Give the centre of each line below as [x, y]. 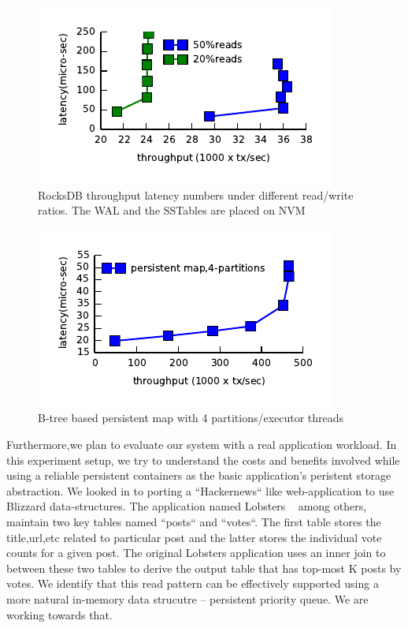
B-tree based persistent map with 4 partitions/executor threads [191, 418]
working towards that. [59, 614]
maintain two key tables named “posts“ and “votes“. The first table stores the [194, 521]
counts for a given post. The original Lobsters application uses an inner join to [196, 553]
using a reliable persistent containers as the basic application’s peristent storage [199, 475]
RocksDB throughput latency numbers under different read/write [196, 194]
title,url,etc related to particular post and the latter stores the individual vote [194, 537]
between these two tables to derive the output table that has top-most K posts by [204, 568]
